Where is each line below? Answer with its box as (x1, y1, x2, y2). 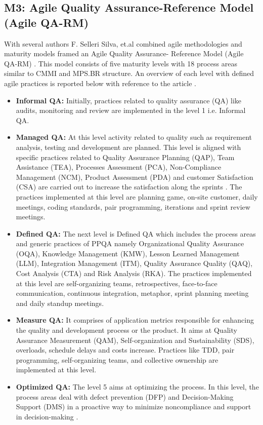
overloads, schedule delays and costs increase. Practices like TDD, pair (16, 344, 235, 355)
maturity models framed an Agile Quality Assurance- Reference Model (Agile (4, 48, 244, 59)
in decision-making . (16, 411, 78, 421)
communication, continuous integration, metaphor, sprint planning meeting (16, 288, 249, 298)
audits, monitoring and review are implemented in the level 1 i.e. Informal (16, 105, 246, 115)
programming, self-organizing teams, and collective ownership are (16, 354, 218, 365)
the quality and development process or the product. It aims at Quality (16, 325, 237, 335)
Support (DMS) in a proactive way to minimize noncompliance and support (16, 401, 251, 412)
